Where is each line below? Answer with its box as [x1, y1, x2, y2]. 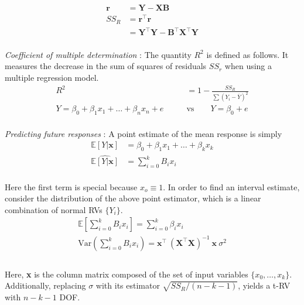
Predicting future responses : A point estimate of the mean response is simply [5, 127, 282, 139]
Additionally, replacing [5, 279, 86, 292]
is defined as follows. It [206, 48, 289, 60]
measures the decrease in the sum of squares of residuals [5, 60, 207, 72]
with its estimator [95, 279, 160, 292]
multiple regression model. [5, 71, 99, 83]
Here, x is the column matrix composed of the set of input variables [5, 268, 248, 280]
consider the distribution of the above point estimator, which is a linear [5, 192, 261, 204]
